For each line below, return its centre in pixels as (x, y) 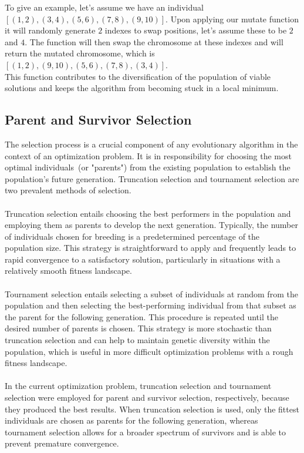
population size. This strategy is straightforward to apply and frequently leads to (151, 248)
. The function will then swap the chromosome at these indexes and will (154, 41)
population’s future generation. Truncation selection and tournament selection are (152, 178)
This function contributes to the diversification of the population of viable (138, 76)
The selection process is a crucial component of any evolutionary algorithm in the (151, 144)
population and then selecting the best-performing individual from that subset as (151, 305)
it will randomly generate (50, 30)
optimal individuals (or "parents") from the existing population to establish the (148, 167)
